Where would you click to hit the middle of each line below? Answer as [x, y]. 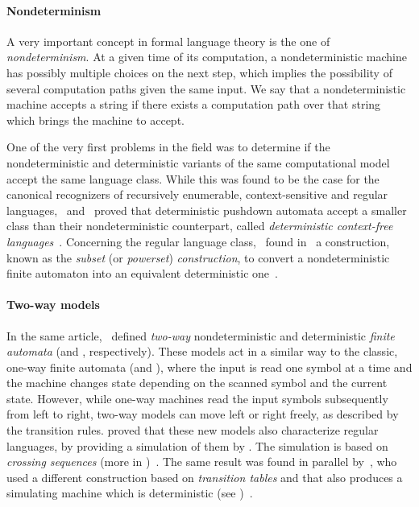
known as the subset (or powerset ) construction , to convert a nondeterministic [198, 257]
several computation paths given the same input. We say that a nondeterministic [206, 88]
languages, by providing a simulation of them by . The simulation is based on [197, 445]
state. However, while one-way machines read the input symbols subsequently [197, 398]
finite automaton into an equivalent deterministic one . [142, 273]
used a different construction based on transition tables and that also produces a [205, 477]
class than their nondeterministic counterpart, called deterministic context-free [200, 226]
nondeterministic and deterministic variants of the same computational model [198, 162]
